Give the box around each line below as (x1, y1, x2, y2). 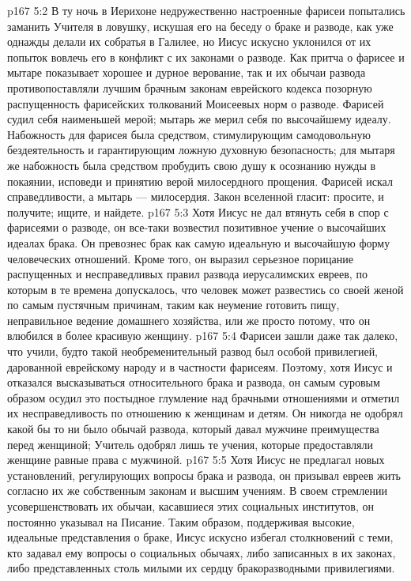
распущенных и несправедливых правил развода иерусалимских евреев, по (7, 266, 368, 282)
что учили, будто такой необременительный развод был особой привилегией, (7, 343, 379, 360)
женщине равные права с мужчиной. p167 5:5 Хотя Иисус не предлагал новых (7, 451, 385, 468)
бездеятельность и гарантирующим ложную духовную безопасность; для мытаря (7, 141, 395, 158)
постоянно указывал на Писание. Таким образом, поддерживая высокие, (7, 513, 355, 530)
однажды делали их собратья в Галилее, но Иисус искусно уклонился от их (7, 33, 371, 50)
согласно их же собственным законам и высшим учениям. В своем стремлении (7, 482, 387, 499)
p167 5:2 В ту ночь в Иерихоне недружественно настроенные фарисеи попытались (7, 2, 405, 18)
